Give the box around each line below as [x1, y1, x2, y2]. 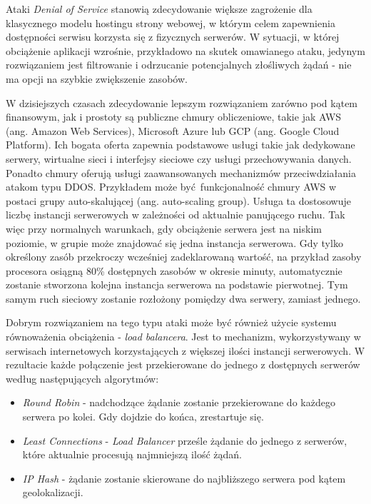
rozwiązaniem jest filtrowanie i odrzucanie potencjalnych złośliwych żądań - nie [6, 57, 352, 72]
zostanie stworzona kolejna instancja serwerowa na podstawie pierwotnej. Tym [6, 277, 348, 292]
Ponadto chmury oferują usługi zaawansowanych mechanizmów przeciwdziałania [6, 165, 356, 180]
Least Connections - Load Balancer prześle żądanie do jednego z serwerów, [22, 433, 347, 448]
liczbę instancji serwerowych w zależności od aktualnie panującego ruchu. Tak [6, 207, 345, 222]
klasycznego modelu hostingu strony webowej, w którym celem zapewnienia [6, 15, 335, 30]
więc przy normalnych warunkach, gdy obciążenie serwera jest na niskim [6, 221, 322, 236]
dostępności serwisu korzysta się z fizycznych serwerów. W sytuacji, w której [6, 29, 340, 44]
